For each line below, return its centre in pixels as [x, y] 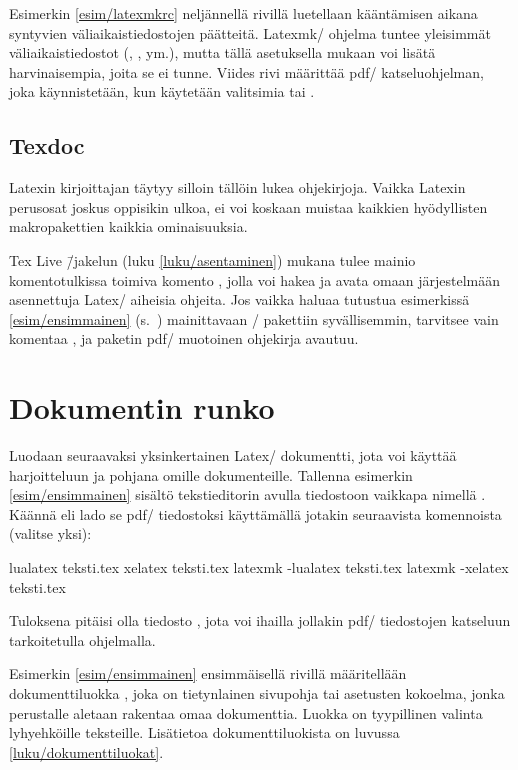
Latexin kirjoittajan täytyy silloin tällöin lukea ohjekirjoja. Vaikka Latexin [237, 187]
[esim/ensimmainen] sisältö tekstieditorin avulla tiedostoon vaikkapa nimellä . [247, 494]
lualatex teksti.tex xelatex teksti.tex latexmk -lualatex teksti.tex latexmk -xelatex [259, 567]
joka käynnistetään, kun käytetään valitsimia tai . [162, 91]
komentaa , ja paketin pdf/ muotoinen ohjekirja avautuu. [184, 338]
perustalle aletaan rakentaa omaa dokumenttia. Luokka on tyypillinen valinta [246, 712]
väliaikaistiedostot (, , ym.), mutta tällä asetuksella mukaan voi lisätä [222, 52]
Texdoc [47, 145]
